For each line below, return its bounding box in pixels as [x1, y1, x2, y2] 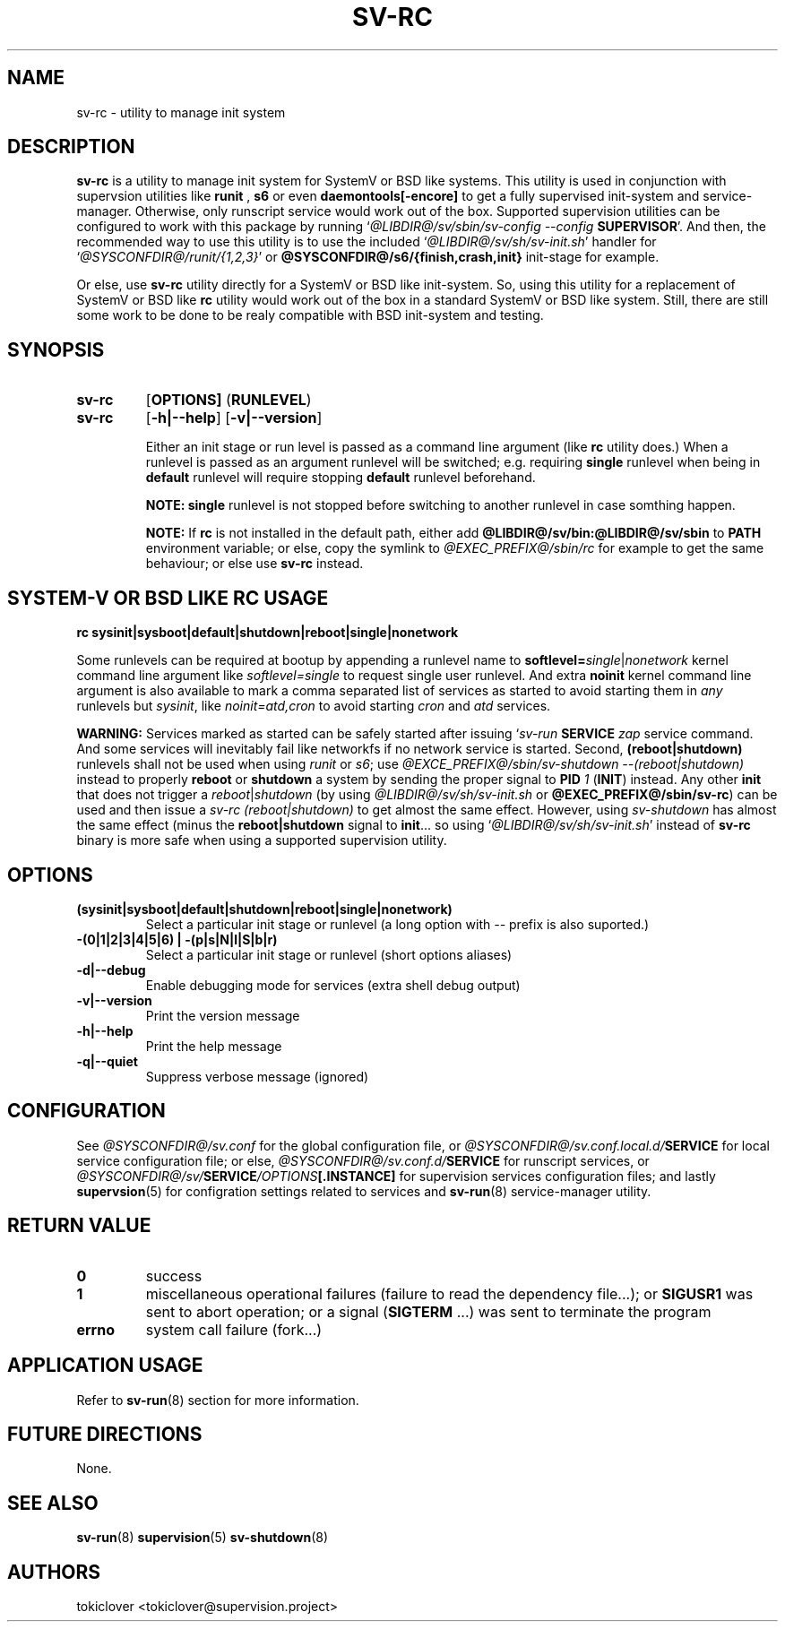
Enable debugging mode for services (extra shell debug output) [145, 977, 521, 993]
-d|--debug [76, 961, 146, 978]
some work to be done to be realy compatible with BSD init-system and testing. [76, 307, 544, 323]
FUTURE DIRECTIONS [7, 1422, 203, 1445]
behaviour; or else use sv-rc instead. [145, 556, 364, 572]
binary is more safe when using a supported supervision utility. [76, 832, 447, 849]
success [145, 1266, 203, 1285]
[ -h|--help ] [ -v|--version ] [145, 409, 323, 427]
